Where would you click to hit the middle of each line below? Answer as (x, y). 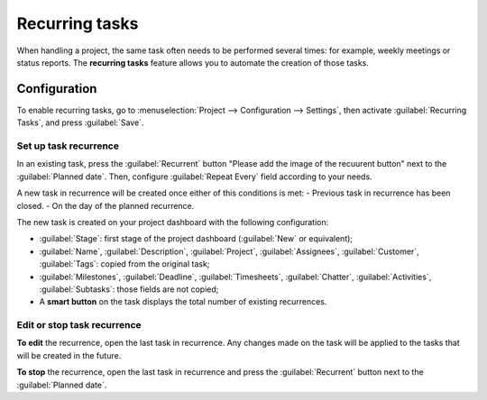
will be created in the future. (69, 355)
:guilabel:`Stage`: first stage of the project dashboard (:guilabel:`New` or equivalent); (196, 239)
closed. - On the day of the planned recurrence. (106, 205)
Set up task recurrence (68, 146)
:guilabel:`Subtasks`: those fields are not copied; (129, 289)
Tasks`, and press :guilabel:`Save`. (80, 123)
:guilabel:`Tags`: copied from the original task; (124, 264)
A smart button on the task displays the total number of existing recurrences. (183, 302)
